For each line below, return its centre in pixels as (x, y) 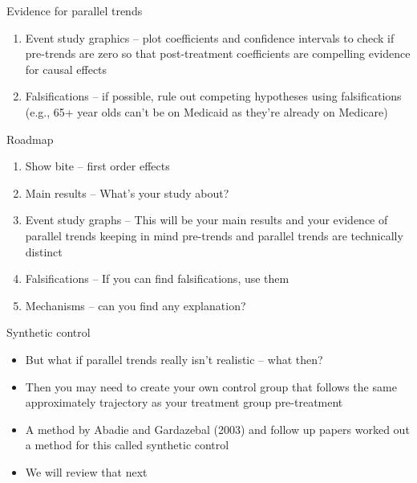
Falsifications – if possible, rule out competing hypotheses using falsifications (213, 96)
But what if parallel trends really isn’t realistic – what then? (174, 359)
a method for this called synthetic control (127, 445)
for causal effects (66, 69)
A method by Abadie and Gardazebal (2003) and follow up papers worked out (217, 429)
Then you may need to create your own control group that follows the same (211, 386)
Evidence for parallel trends (75, 10)
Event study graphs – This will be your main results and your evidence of (206, 220)
